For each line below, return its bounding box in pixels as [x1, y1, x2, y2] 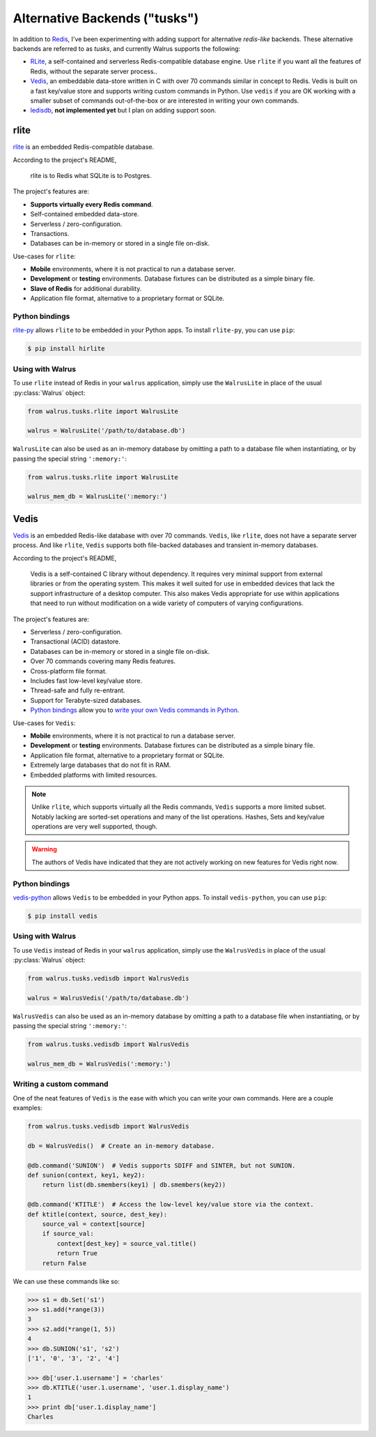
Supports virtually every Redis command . [30, 200, 153, 209]
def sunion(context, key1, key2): [27, 1171, 146, 1179]
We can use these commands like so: [13, 1277, 120, 1286]
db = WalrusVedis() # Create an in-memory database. [27, 1142, 215, 1149]
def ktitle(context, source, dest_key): [27, 1210, 167, 1218]
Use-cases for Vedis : [13, 719, 76, 727]
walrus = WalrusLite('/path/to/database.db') [27, 426, 186, 435]
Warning [31, 845, 57, 854]
